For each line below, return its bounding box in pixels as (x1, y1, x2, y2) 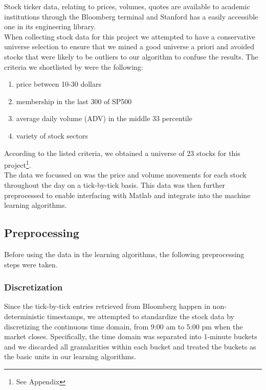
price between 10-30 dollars (16, 79, 101, 89)
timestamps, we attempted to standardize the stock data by (47, 310, 234, 321)
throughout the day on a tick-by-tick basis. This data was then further (4, 179, 226, 190)
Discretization (4, 281, 63, 294)
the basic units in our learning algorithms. (4, 351, 136, 362)
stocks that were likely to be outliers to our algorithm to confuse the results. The (4, 51, 258, 62)
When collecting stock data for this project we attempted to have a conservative (4, 31, 256, 42)
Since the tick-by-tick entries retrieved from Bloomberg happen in (4, 301, 210, 311)
